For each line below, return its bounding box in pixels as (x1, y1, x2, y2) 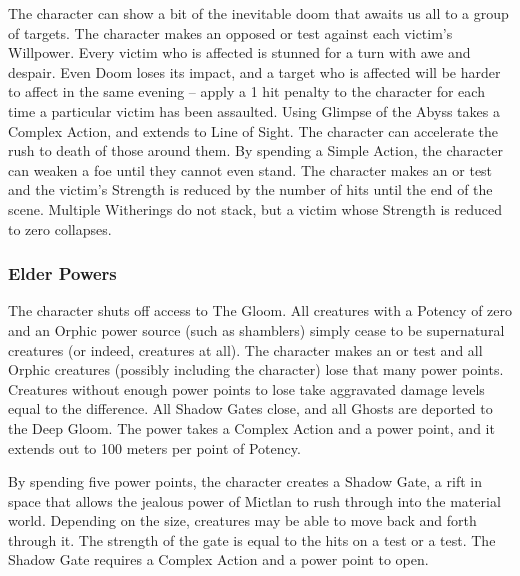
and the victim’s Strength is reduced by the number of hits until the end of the (8, 179, 493, 200)
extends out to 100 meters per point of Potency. (8, 437, 301, 458)
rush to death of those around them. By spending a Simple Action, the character (8, 140, 503, 161)
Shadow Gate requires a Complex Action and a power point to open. (8, 549, 429, 570)
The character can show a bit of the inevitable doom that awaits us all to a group (8, 3, 509, 23)
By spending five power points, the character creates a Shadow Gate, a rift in (8, 471, 482, 492)
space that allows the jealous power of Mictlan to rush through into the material (8, 490, 501, 511)
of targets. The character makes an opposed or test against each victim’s (8, 22, 453, 43)
